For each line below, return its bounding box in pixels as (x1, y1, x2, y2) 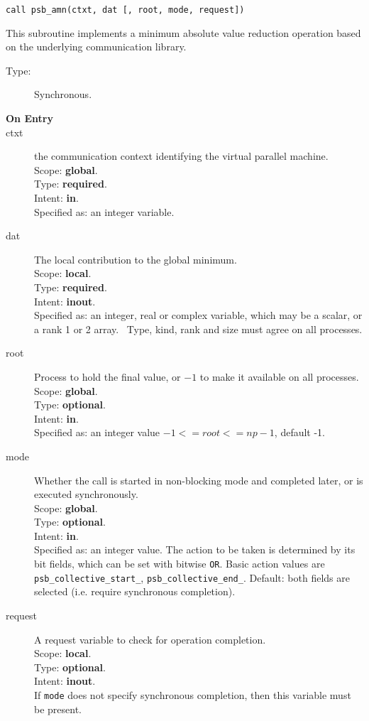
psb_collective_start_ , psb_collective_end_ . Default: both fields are (34, 570, 350, 585)
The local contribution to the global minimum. (34, 251, 237, 266)
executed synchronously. (34, 487, 138, 502)
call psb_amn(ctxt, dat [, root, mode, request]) (6, 5, 245, 15)
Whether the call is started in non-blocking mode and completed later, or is (34, 472, 363, 487)
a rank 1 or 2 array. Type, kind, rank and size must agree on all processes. (34, 321, 363, 336)
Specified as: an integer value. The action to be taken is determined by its (34, 542, 356, 557)
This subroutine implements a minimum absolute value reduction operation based (6, 25, 361, 40)
